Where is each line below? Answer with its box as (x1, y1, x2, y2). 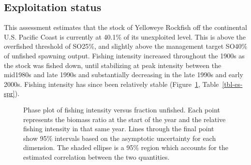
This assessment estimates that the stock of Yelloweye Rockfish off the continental (4, 22, 247, 32)
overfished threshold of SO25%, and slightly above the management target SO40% (4, 41, 248, 51)
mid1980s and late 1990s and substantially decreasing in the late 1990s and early (4, 69, 243, 80)
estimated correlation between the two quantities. (23, 151, 170, 162)
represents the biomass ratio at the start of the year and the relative (23, 114, 226, 124)
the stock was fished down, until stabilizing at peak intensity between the (4, 60, 221, 70)
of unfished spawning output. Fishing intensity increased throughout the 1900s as (4, 50, 245, 60)
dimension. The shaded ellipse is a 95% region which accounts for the (23, 142, 228, 152)
